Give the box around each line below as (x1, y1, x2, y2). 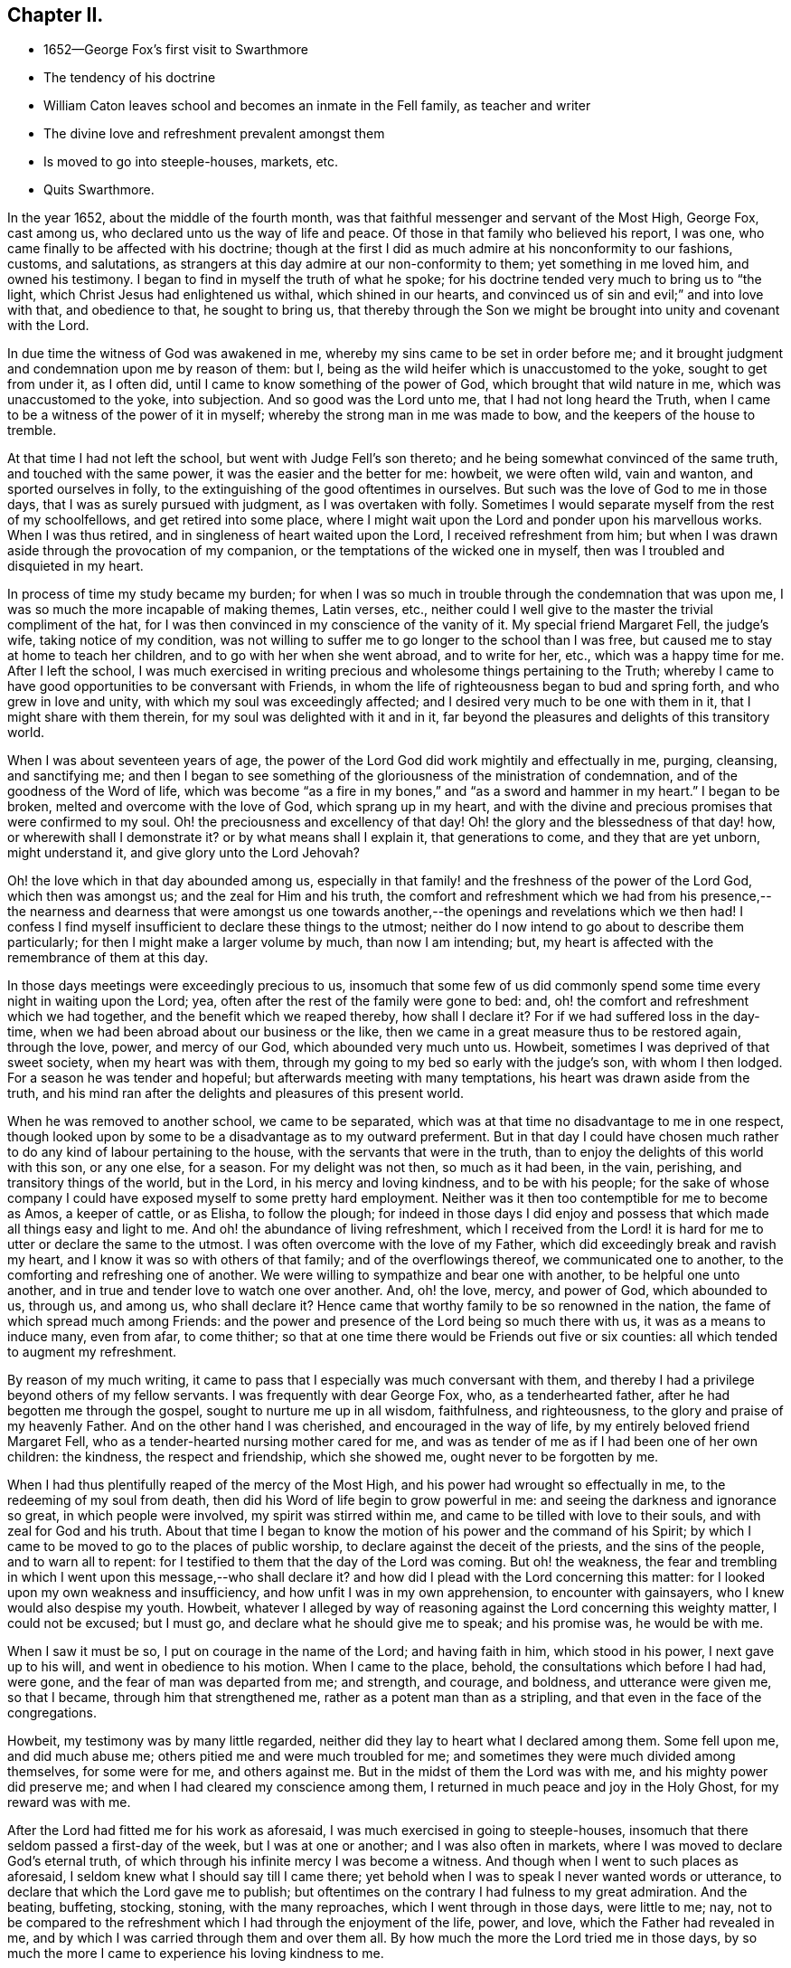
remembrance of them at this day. (7, 950, 209, 966)
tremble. (7, 422, 57, 439)
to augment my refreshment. (7, 1344, 177, 1360)
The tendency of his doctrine (43, 70, 216, 86)
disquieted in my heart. (7, 558, 144, 574)
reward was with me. (7, 1794, 131, 1811)
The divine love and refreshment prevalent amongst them (43, 126, 385, 142)
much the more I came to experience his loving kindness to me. (7, 1945, 384, 1962)
